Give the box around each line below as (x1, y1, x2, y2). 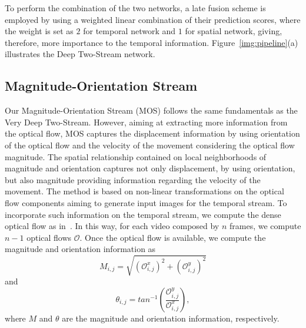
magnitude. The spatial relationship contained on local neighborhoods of (5, 150, 267, 163)
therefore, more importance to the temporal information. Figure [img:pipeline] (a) (5, 36, 298, 48)
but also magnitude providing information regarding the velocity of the (5, 173, 261, 185)
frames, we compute (229, 220, 301, 232)
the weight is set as (5, 25, 74, 37)
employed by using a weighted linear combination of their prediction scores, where (5, 13, 301, 25)
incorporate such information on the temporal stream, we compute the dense (5, 208, 281, 220)
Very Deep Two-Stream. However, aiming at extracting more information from (5, 115, 288, 128)
